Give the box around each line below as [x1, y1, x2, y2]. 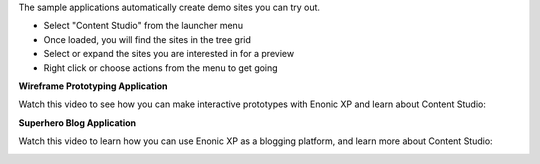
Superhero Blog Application [18, 116, 137, 129]
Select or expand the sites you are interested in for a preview [43, 48, 295, 60]
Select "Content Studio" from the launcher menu [43, 20, 244, 32]
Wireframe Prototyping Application [18, 80, 169, 92]
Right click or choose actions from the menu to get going [43, 61, 279, 74]
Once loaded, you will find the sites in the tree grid [43, 33, 252, 45]
